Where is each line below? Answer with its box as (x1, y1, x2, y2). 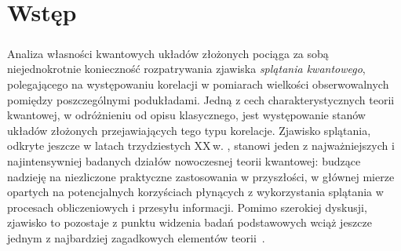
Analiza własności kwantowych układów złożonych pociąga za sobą (7, 45, 329, 61)
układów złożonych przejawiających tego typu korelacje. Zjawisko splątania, (7, 122, 371, 138)
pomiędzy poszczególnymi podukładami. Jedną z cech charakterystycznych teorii (7, 91, 395, 107)
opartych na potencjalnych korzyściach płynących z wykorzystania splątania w (7, 184, 384, 200)
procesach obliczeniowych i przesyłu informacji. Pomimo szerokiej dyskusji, (7, 198, 367, 215)
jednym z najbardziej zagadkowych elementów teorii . (7, 229, 265, 246)
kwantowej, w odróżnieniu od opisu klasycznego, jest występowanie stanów (7, 107, 366, 123)
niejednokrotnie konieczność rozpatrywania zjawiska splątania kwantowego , (7, 60, 366, 77)
